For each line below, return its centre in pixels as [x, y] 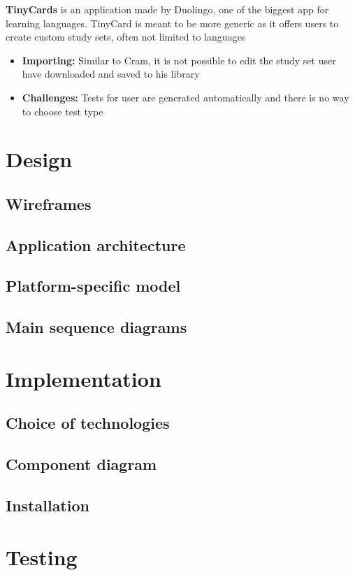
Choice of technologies [88, 423]
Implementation [84, 378]
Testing [42, 556]
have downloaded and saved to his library [111, 74]
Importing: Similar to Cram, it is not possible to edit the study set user [179, 60]
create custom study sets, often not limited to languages [126, 37]
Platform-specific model [93, 286]
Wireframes [49, 203]
